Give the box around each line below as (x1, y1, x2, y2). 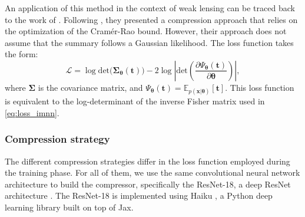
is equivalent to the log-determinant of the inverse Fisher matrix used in (5, 95, 265, 107)
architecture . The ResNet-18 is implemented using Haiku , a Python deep (5, 189, 273, 202)
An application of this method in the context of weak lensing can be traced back (5, 2, 295, 14)
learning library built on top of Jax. (5, 200, 134, 213)
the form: (5, 48, 38, 60)
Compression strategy (5, 131, 110, 146)
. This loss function (225, 81, 294, 93)
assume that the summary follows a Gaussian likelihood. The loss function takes (5, 36, 294, 48)
